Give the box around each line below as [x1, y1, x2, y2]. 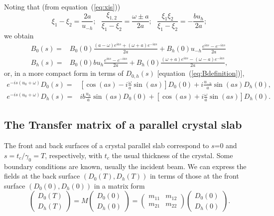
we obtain [4, 30, 34, 41]
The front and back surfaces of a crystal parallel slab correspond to [4, 140, 209, 151]
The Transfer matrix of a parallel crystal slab [4, 117, 242, 132]
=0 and [214, 140, 237, 151]
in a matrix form [94, 180, 145, 191]
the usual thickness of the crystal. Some [112, 150, 233, 160]
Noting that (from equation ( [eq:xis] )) [4, 1, 121, 11]
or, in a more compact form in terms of [4, 68, 124, 78]
